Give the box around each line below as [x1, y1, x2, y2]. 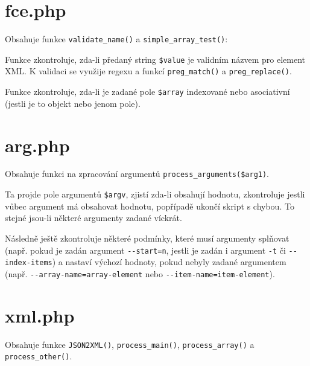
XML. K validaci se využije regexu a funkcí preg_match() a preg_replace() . [5, 65, 292, 77]
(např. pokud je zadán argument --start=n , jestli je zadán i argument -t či [5, 243, 286, 256]
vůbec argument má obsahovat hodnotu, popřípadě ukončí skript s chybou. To [5, 199, 294, 212]
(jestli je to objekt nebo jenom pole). [5, 97, 141, 109]
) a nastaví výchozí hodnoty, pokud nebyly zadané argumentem [52, 255, 286, 268]
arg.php [5, 132, 70, 157]
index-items [5, 258, 52, 268]
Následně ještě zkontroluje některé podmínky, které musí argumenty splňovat [5, 231, 289, 244]
